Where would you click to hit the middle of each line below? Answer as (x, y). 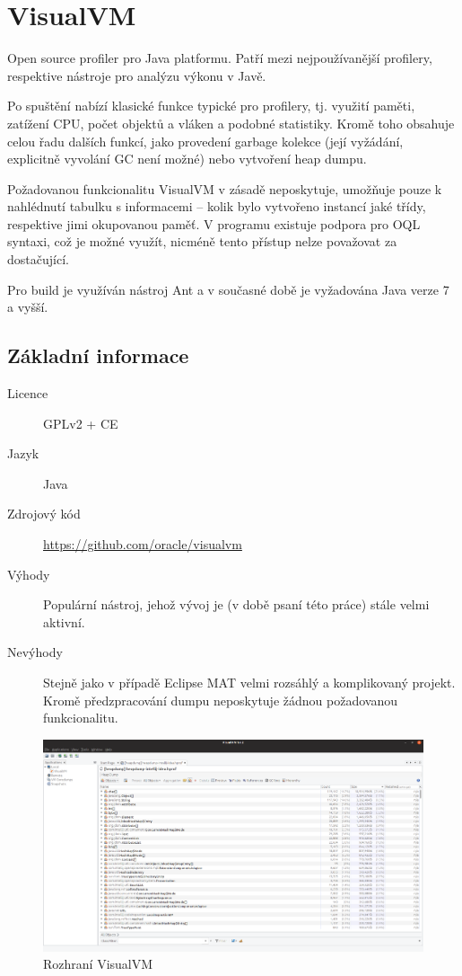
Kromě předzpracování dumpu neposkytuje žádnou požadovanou (220, 700)
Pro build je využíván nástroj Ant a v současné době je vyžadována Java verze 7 (228, 289)
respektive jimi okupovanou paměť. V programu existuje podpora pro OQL (214, 223)
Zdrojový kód (44, 514)
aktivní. (64, 621)
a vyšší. (28, 307)
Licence (28, 393)
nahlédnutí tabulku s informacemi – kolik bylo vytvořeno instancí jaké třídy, (217, 206)
